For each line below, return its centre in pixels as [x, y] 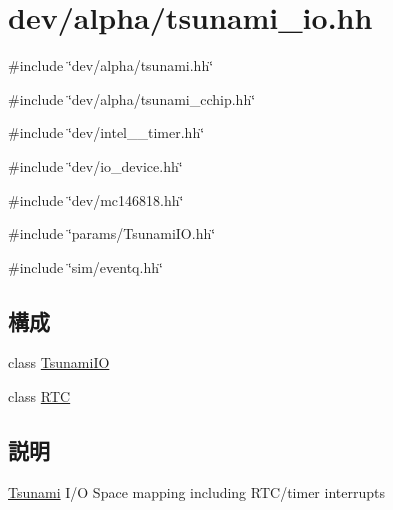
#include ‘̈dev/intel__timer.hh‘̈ [106, 132]
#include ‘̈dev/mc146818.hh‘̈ [96, 199]
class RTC [39, 396]
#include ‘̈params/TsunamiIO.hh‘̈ [112, 233]
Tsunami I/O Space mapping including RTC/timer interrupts [196, 491]
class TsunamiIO [59, 362]
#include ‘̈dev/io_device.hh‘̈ [95, 165]
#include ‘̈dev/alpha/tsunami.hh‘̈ [111, 65]
